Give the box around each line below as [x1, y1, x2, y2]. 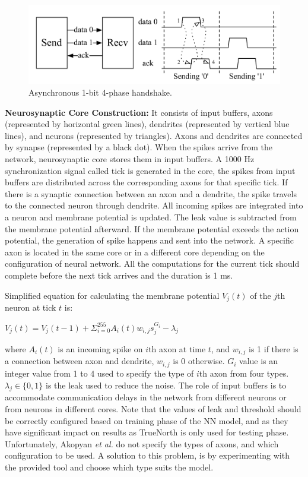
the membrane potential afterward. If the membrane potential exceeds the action [5, 222, 299, 235]
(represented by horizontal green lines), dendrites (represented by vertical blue [5, 118, 290, 130]
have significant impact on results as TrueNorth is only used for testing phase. [5, 426, 289, 438]
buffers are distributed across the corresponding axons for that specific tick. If [5, 176, 288, 188]
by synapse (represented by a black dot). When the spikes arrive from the [5, 141, 272, 153]
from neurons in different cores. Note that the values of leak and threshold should [5, 402, 301, 415]
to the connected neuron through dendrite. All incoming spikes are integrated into [5, 199, 303, 211]
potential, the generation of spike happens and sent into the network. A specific [5, 234, 294, 247]
